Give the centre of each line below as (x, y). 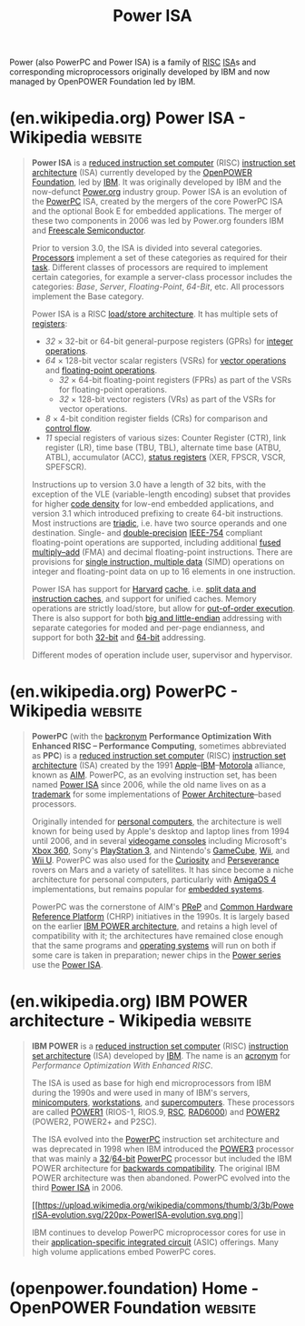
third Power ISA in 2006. (77, 1187)
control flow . (69, 428)
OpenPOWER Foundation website (133, 1308)
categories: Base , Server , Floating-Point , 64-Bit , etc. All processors (158, 286)
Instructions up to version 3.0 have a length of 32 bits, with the (148, 485)
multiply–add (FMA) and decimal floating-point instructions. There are (162, 552)
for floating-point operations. (113, 390)
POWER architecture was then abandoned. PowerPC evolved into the (161, 1178)
